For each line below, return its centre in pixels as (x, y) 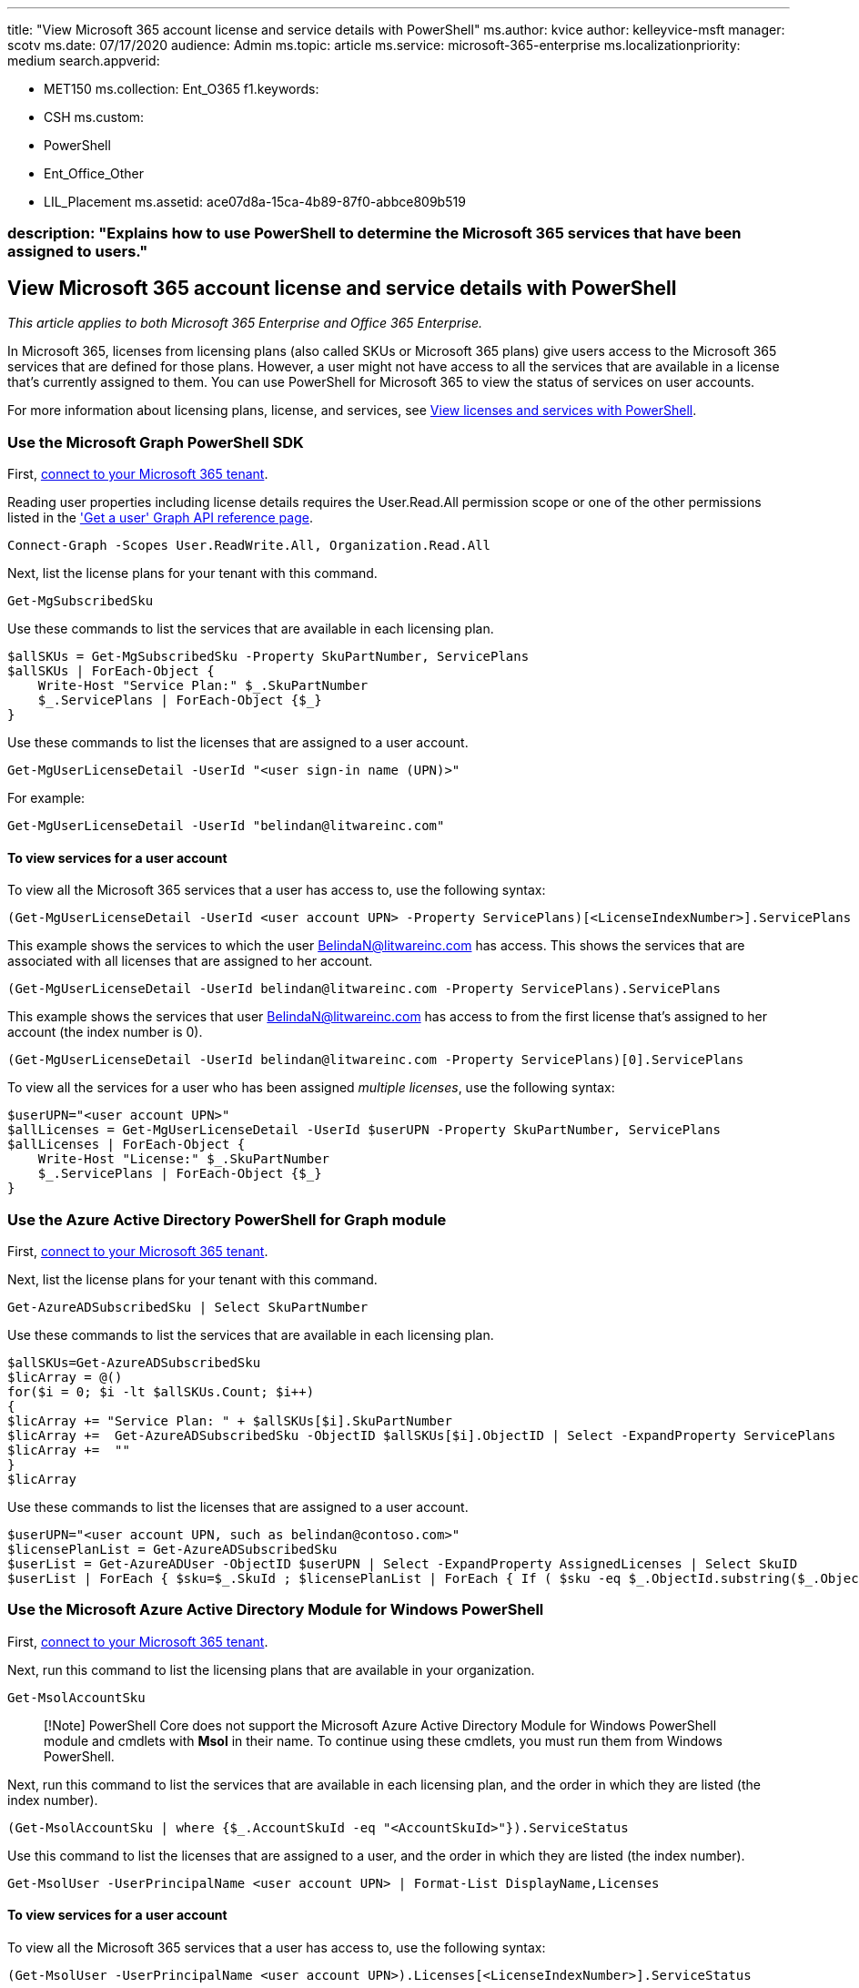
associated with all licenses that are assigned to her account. (190, 961)
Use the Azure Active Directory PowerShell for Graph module (227, 1219)
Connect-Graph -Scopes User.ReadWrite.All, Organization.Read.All (249, 545)
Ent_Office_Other (94, 173)
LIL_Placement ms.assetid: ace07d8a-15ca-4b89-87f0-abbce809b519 (255, 202)
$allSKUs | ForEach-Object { (111, 670)
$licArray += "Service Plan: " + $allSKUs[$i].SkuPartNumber (230, 1420)
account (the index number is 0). (105, 1032)
